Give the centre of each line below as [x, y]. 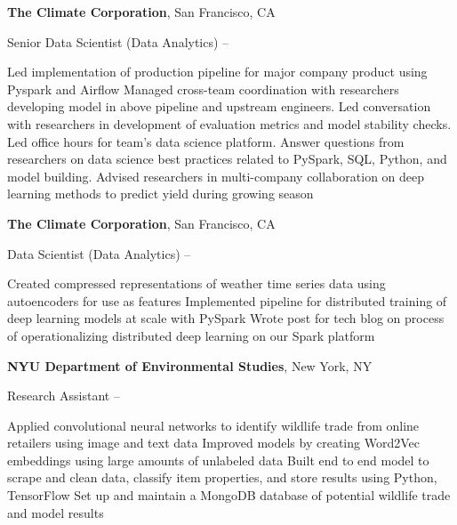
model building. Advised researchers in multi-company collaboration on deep [216, 176]
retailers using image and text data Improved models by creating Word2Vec [213, 443]
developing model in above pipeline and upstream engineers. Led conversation [219, 106]
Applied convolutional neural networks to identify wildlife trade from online [213, 425]
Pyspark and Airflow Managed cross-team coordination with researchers [203, 89]
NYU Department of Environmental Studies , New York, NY [190, 365]
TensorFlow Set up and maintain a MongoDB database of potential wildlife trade [229, 495]
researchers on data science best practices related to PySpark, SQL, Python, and [227, 159]
